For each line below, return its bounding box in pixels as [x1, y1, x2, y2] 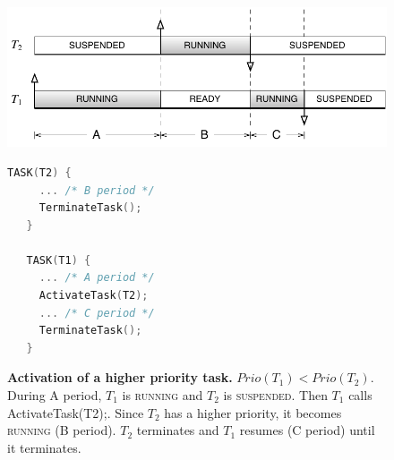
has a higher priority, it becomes [164, 403, 342, 422]
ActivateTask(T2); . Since [7, 403, 144, 422]
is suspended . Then [223, 386, 328, 405]
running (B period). [7, 421, 116, 439]
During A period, [7, 386, 102, 405]
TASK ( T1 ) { [26, 253, 91, 267]
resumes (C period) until [239, 421, 375, 439]
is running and [122, 386, 203, 405]
